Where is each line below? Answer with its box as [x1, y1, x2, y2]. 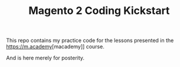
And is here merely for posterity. [6, 54, 84, 62]
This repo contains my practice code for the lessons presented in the [6, 37, 174, 44]
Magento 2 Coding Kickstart [28, 4, 170, 17]
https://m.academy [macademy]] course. [6, 43, 104, 50]
